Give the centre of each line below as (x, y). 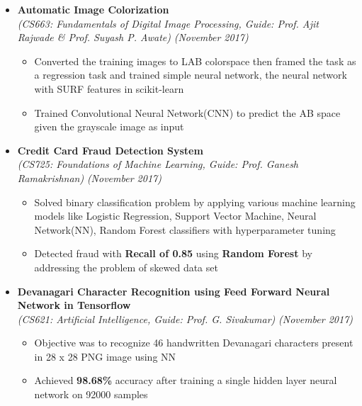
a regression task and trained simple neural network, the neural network (191, 75)
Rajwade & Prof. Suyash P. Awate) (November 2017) (133, 37)
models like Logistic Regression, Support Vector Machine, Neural (175, 216)
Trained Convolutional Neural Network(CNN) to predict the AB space (187, 112)
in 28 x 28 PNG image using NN (105, 356)
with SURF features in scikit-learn (109, 88)
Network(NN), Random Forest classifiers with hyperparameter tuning (185, 229)
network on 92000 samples (91, 394)
